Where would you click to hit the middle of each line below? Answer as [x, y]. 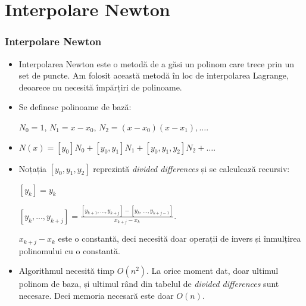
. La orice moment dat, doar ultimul [213, 271]
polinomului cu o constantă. [69, 250]
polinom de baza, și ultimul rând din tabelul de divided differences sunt [149, 284]
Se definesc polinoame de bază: [75, 107]
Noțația [33, 168]
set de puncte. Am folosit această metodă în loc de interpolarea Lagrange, [154, 75]
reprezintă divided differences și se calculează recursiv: [191, 168]
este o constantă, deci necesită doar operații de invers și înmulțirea [179, 238]
